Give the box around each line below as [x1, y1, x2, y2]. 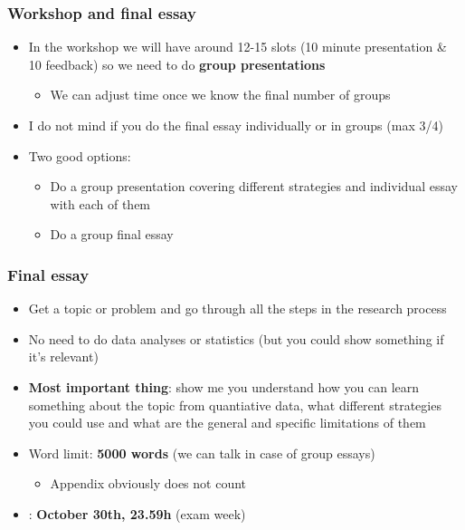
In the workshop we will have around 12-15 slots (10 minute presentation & [28, 37, 447, 56]
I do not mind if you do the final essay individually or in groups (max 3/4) [28, 116, 443, 134]
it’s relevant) [28, 347, 99, 366]
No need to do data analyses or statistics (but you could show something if [28, 329, 444, 348]
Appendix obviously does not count [50, 474, 247, 493]
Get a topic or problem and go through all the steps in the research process [28, 299, 447, 318]
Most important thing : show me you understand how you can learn [28, 377, 420, 396]
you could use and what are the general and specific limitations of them [28, 413, 426, 432]
